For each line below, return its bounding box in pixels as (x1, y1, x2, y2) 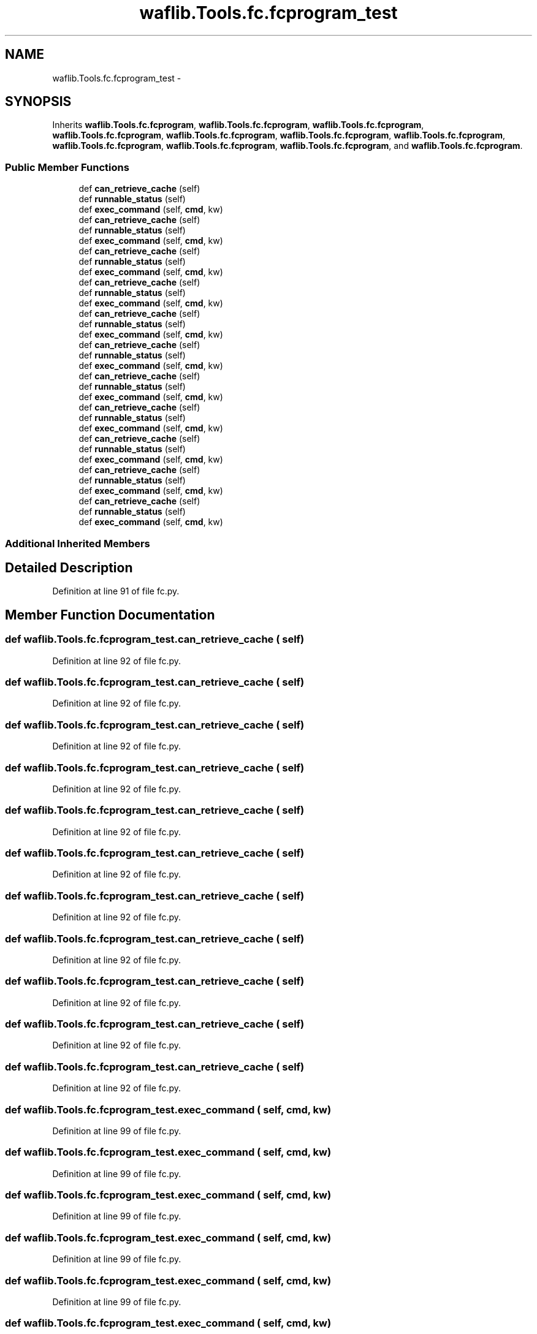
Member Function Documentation (5, 607, 215, 623)
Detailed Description (5, 559, 133, 575)
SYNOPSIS (5, 94, 72, 110)
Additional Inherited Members (5, 537, 150, 550)
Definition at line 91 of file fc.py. (52, 586, 180, 597)
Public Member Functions (5, 161, 129, 173)
